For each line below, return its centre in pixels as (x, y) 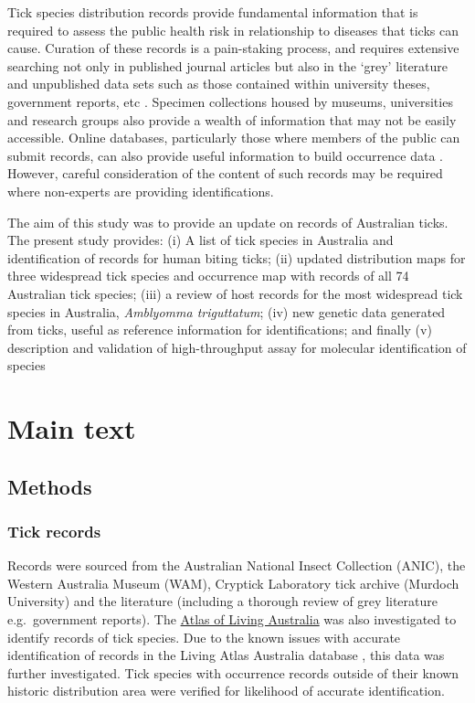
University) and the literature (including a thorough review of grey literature (223, 601)
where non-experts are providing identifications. (141, 191)
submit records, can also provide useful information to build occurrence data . (225, 155)
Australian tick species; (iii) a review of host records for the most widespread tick (235, 293)
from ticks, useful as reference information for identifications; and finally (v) (220, 330)
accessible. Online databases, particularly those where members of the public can (234, 138)
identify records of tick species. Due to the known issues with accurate (204, 637)
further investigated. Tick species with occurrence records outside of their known (233, 672)
